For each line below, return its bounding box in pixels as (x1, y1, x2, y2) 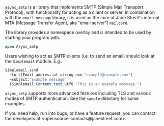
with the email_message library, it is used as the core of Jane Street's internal (5, 15, 160, 20)
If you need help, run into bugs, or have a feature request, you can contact (5, 110, 156, 116)
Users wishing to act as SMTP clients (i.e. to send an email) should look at (5, 53, 155, 59)
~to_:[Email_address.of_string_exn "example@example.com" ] (9, 72, 133, 77)
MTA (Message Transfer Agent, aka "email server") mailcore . (5, 20, 129, 26)
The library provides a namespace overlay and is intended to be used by (5, 30, 151, 35)
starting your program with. (5, 34, 60, 40)
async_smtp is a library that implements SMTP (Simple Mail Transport (5, 4, 143, 10)
